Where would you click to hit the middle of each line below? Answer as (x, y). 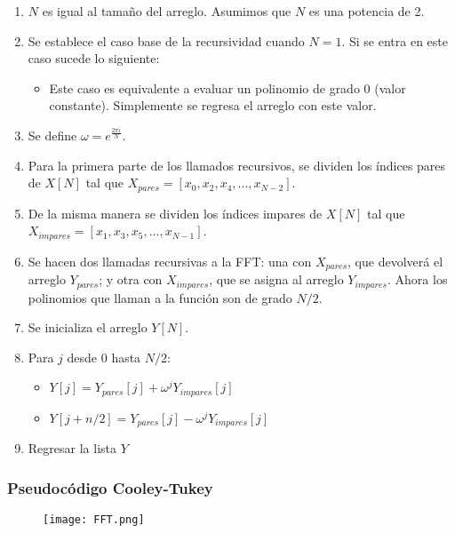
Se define (52, 135)
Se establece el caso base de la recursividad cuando (166, 40)
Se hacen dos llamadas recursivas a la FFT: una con (170, 261)
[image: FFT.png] (94, 520)
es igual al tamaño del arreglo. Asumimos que (167, 11)
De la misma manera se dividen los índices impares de (175, 213)
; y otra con (131, 279)
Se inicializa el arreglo (88, 327)
